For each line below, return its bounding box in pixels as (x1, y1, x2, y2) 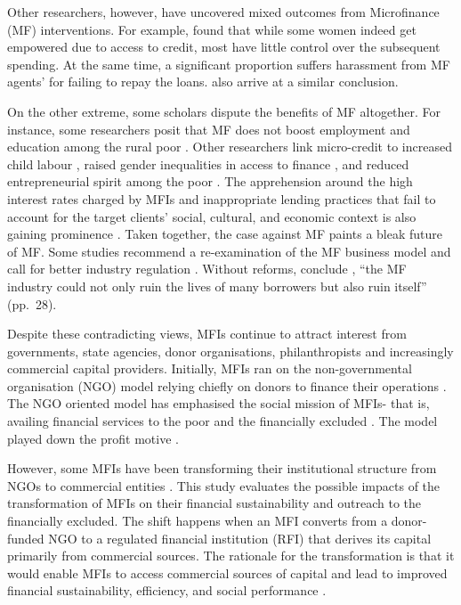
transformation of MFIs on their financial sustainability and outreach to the (7, 494, 422, 512)
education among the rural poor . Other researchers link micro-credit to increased (7, 137, 452, 156)
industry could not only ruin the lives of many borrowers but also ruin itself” (7, 276, 427, 295)
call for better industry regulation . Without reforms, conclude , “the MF (7, 259, 407, 278)
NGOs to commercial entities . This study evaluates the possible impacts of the (7, 476, 441, 495)
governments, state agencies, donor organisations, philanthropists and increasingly (7, 341, 454, 360)
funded (7, 528, 44, 547)
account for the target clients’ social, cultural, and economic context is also (7, 207, 417, 225)
